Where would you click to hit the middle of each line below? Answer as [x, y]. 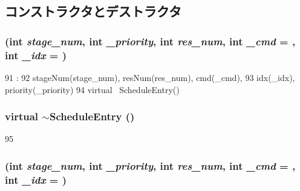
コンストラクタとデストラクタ [93, 11]
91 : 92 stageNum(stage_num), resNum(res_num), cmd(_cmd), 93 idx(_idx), [150, 77]
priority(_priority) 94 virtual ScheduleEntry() [92, 89]
